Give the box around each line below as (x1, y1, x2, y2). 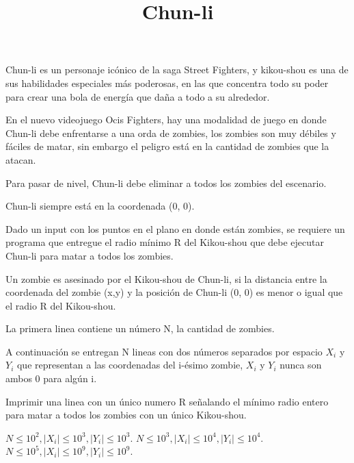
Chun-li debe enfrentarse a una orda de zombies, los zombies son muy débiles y (5, 125, 336, 140)
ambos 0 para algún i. (5, 371, 97, 386)
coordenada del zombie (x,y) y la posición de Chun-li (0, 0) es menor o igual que (5, 285, 343, 299)
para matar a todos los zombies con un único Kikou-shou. (5, 408, 247, 422)
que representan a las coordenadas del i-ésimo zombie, (16, 358, 243, 372)
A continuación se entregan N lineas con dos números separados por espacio (5, 344, 323, 358)
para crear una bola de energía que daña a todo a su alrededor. (5, 89, 270, 103)
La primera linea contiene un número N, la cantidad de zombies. (5, 321, 275, 336)
